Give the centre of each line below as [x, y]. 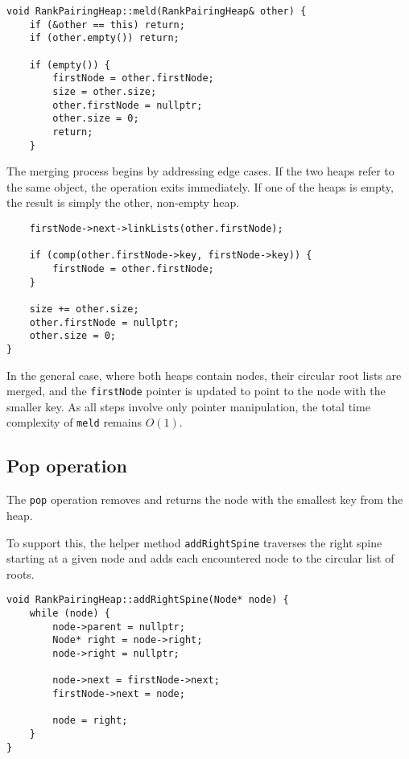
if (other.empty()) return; [104, 38]
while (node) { [70, 614]
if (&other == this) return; [107, 25]
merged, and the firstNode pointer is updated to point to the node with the [196, 391]
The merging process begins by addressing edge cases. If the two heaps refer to [200, 171]
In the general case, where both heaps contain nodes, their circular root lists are [204, 375]
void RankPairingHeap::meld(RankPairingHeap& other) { [157, 11]
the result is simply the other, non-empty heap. [123, 202]
